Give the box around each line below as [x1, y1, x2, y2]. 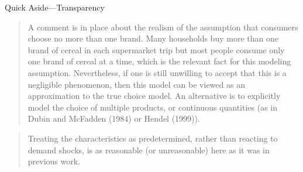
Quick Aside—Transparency [5, 1, 105, 13]
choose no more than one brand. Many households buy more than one [27, 32, 278, 44]
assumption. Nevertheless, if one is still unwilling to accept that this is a [27, 66, 287, 78]
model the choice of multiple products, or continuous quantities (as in [27, 101, 278, 113]
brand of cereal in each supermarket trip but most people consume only [27, 43, 285, 56]
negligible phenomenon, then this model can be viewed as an [27, 78, 245, 90]
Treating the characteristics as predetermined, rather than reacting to [27, 132, 278, 144]
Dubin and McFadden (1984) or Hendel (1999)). [27, 112, 200, 125]
